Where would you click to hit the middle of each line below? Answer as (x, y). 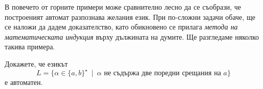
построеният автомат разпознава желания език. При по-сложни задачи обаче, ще (130, 17)
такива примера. (30, 47)
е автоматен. (24, 82)
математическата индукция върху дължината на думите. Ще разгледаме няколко (132, 36)
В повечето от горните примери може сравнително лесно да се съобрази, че (123, 7)
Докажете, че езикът (36, 63)
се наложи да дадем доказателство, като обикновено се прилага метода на (121, 27)
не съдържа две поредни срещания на (162, 73)
